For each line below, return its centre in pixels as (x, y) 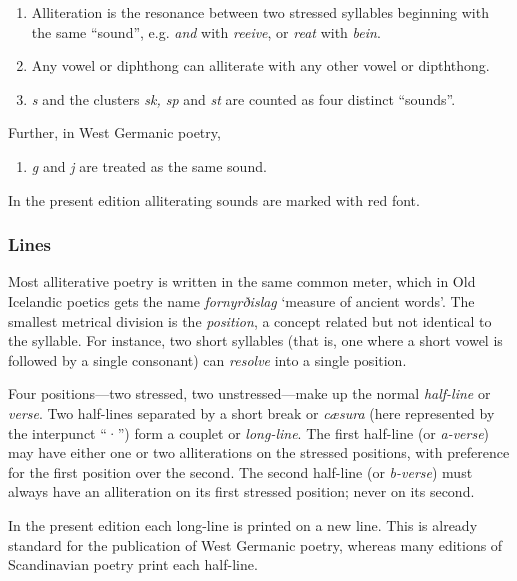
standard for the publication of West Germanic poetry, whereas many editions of (255, 544)
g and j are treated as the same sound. (149, 165)
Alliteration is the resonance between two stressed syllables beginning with (260, 12)
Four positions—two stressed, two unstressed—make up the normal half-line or (249, 393)
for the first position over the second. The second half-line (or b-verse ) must (240, 471)
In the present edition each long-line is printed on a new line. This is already (243, 524)
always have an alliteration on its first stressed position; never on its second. (241, 491)
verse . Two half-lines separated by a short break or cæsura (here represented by (251, 412)
